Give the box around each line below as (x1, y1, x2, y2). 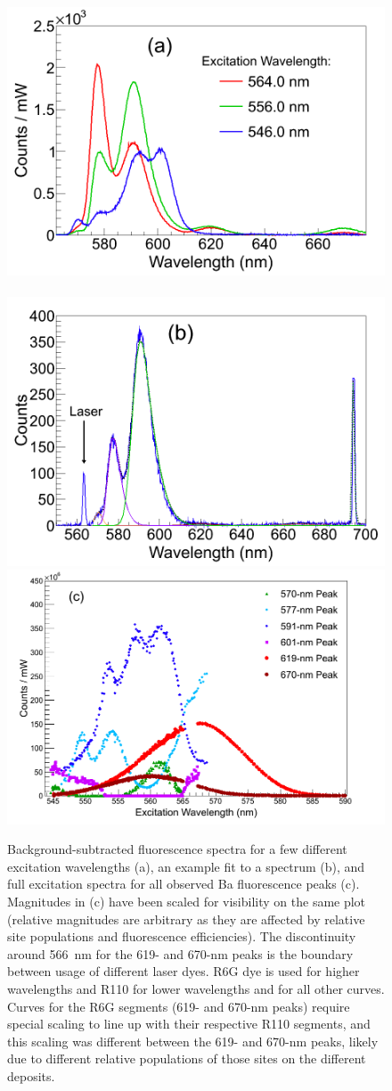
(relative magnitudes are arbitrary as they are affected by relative (7, 909, 365, 928)
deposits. (7, 1066, 55, 1085)
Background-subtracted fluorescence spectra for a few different (7, 840, 347, 858)
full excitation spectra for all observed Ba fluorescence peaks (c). (7, 874, 360, 893)
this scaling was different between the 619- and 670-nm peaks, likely (7, 1031, 379, 1050)
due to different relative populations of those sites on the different (7, 1049, 366, 1068)
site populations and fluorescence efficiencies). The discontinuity (7, 927, 356, 946)
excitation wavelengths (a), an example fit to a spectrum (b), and (7, 857, 365, 875)
